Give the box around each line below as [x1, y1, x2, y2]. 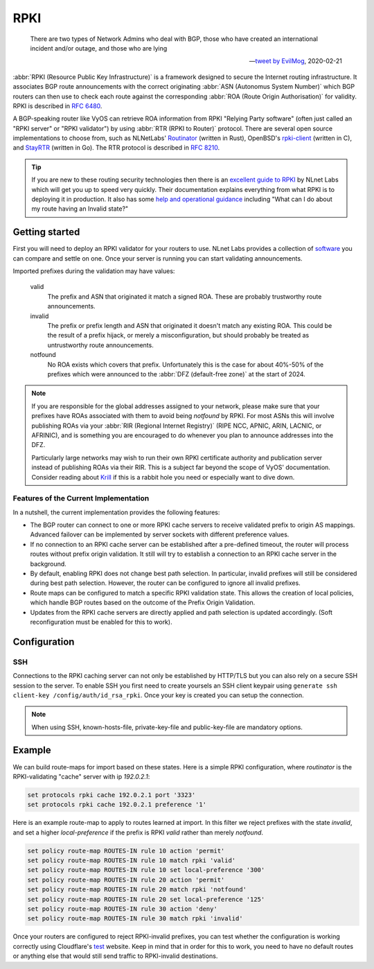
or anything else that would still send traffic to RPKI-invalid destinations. [12, 952, 218, 960]
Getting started [12, 226, 80, 238]
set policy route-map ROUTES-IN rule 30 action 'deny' [27, 905, 217, 913]
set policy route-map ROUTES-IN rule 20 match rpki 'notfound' [27, 886, 247, 893]
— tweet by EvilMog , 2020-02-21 [249, 57, 342, 65]
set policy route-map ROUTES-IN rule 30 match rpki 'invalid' [27, 915, 243, 923]
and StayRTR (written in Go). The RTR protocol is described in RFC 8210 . [12, 143, 220, 152]
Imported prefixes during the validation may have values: [12, 267, 175, 275]
